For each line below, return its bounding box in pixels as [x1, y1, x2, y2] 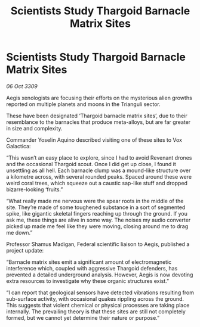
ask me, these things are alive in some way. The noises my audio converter [6, 216, 191, 223]
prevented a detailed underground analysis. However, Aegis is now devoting [6, 271, 193, 278]
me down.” [6, 229, 33, 236]
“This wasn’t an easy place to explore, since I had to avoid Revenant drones [6, 154, 192, 161]
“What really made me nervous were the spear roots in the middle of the [6, 197, 184, 204]
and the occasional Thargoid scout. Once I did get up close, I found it [6, 160, 176, 167]
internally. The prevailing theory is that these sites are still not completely [6, 308, 186, 315]
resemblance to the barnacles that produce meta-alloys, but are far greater [6, 118, 191, 126]
